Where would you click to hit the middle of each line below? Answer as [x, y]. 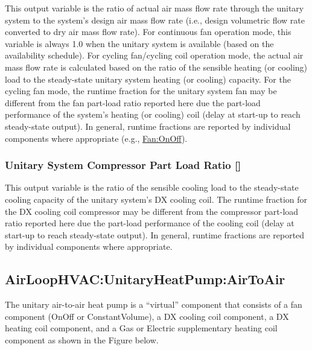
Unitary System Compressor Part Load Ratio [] [123, 165]
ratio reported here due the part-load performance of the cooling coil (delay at [150, 223]
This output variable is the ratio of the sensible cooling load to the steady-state [152, 187]
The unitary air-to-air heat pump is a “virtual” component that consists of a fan [154, 304]
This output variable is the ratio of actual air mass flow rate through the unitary [154, 8]
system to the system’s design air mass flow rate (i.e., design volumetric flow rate [155, 20]
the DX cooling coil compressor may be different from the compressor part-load [152, 211]
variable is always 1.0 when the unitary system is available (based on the [139, 43]
